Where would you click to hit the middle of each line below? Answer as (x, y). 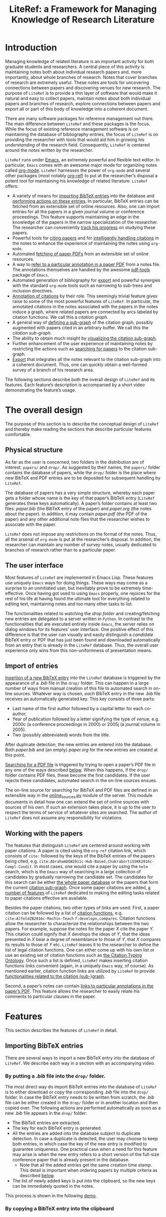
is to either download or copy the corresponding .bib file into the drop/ (77, 1092)
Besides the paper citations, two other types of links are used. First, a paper (82, 908)
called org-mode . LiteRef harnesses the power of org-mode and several (78, 170)
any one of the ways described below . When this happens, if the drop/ (77, 770)
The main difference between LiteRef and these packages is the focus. (78, 124)
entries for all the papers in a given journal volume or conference (78, 212)
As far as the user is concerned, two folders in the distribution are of (75, 462)
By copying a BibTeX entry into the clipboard (60, 1209)
